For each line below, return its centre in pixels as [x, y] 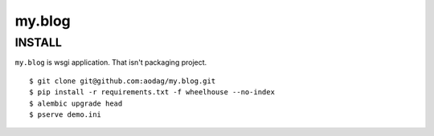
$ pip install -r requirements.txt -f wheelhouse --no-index [152, 92]
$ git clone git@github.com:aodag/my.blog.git [123, 81]
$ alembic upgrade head [76, 103]
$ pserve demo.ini [66, 114]
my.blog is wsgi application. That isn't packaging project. [111, 62]
